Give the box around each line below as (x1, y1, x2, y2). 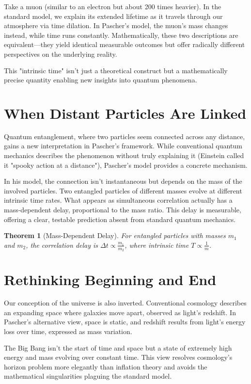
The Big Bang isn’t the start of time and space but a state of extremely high (4, 342, 232, 352)
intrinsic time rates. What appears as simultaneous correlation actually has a (4, 195, 233, 205)
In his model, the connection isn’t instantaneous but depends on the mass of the (4, 176, 242, 186)
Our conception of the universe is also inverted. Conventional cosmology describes (4, 298, 247, 308)
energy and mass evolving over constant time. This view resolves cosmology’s (4, 352, 233, 362)
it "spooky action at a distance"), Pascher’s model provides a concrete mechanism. (4, 160, 248, 170)
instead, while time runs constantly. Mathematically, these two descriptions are (4, 30, 238, 40)
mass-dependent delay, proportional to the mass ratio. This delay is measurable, (4, 205, 241, 215)
